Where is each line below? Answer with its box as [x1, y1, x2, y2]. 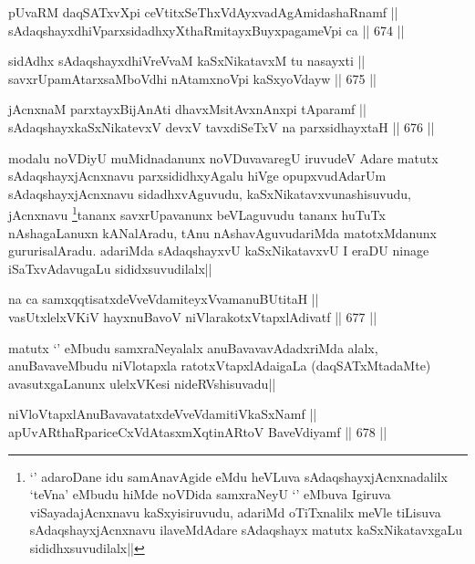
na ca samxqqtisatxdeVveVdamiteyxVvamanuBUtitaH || [8, 289, 319, 308]
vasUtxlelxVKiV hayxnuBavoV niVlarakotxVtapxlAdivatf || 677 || [8, 307, 377, 326]
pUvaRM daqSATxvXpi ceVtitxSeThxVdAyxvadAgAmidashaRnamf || [8, 3, 398, 21]
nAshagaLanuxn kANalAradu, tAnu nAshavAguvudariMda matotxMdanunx [8, 223, 437, 242]
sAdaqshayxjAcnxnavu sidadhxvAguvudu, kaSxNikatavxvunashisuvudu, [8, 183, 411, 203]
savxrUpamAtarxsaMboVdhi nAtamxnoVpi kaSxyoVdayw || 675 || [8, 68, 377, 88]
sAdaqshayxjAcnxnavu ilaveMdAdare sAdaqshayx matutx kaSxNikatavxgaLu [29, 520, 463, 539]
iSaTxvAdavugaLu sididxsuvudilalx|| [8, 258, 212, 277]
